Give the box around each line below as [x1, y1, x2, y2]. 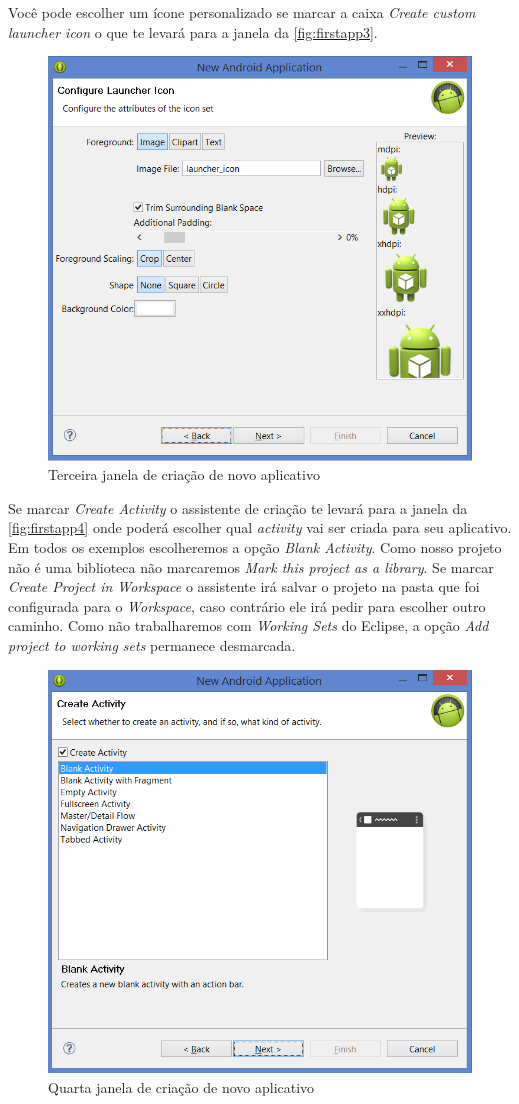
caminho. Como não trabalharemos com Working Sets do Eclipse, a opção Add [8, 615, 489, 636]
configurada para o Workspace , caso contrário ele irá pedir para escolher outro [8, 595, 486, 616]
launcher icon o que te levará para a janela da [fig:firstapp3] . [8, 21, 378, 42]
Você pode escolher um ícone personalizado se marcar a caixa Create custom [8, 2, 476, 22]
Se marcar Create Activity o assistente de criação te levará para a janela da [8, 497, 468, 518]
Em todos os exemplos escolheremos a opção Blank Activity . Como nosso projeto [8, 537, 502, 558]
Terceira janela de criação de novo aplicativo [48, 464, 320, 485]
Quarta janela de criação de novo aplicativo [48, 1076, 315, 1097]
